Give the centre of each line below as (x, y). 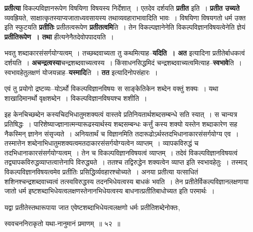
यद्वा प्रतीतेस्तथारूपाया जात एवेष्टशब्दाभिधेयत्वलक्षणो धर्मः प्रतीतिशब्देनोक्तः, (92, 207)
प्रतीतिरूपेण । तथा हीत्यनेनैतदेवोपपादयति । (59, 36)
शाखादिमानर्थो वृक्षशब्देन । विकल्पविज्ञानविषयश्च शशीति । (76, 98)
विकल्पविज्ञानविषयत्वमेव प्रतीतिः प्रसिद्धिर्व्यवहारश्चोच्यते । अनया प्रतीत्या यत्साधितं (101, 171)
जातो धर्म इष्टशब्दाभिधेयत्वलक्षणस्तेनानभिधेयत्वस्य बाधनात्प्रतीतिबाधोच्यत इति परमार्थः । (110, 191)
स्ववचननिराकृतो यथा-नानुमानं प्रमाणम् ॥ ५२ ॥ (62, 223)
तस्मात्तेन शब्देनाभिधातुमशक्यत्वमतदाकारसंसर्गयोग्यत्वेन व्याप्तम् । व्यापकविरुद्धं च (102, 143)
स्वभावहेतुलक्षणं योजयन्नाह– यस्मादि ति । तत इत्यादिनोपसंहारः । (81, 72)
